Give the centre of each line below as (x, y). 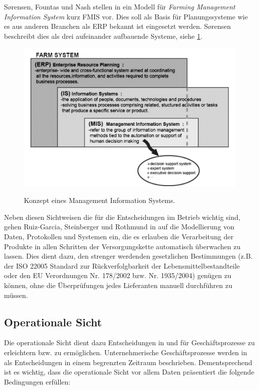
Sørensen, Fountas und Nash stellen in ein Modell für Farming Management (120, 6)
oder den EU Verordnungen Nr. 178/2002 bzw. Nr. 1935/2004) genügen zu (118, 275)
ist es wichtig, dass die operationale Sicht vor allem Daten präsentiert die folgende (129, 372)
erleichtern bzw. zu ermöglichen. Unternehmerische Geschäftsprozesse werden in (126, 352)
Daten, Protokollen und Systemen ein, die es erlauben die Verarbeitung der (119, 236)
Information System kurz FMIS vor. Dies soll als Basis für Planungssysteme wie (126, 16)
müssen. (16, 295)
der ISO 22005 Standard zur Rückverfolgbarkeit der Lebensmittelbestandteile (122, 265)
